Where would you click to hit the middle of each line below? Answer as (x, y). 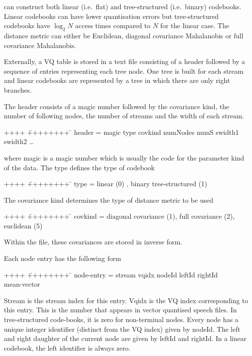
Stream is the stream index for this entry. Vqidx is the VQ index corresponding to (126, 300)
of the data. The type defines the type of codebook (79, 167)
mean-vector (22, 284)
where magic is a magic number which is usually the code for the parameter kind (124, 157)
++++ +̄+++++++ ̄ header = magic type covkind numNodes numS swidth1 (121, 132)
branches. (18, 89)
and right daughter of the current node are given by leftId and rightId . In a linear (125, 338)
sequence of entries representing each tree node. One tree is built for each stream (124, 71)
